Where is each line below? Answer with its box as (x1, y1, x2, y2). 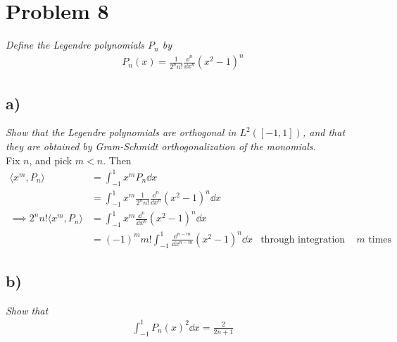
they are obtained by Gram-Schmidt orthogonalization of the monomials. (6, 139, 316, 154)
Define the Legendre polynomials (6, 37, 145, 52)
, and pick (29, 152, 73, 167)
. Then (103, 152, 132, 167)
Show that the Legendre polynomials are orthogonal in (6, 125, 237, 140)
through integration (260, 234, 346, 245)
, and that (302, 125, 346, 140)
